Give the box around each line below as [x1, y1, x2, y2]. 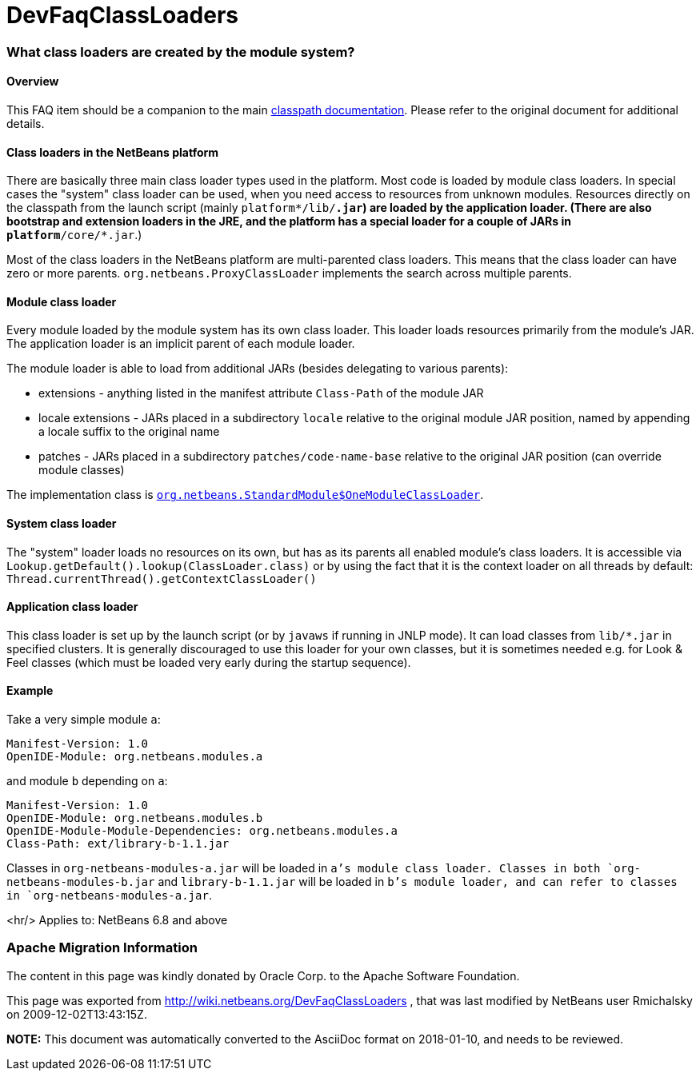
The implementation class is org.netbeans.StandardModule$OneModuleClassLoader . [6, 488, 484, 502]
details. [6, 116, 45, 130]
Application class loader [6, 600, 138, 614]
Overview [6, 74, 59, 89]
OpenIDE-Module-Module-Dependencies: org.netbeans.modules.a [6, 824, 398, 838]
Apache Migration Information [6, 939, 198, 956]
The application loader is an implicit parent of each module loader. [6, 337, 355, 351]
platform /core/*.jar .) [6, 228, 142, 242]
